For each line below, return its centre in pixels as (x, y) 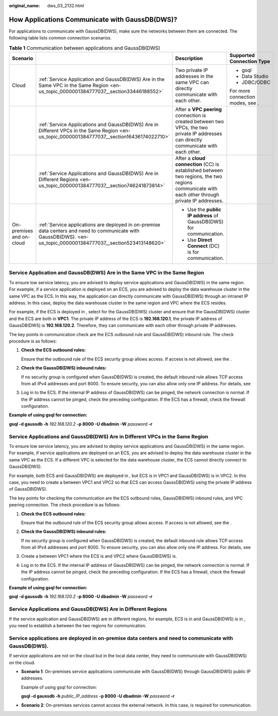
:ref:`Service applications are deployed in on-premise (99, 225)
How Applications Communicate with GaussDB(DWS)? (93, 19)
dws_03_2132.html (66, 6)
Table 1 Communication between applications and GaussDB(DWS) (84, 48)
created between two (200, 121)
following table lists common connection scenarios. (60, 38)
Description (189, 58)
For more (240, 91)
